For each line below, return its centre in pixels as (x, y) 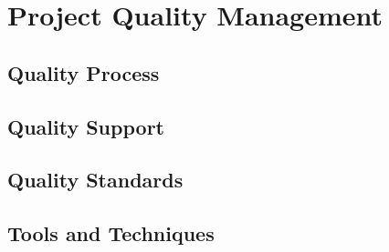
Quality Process (84, 72)
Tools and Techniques (111, 233)
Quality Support (86, 126)
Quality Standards (95, 180)
